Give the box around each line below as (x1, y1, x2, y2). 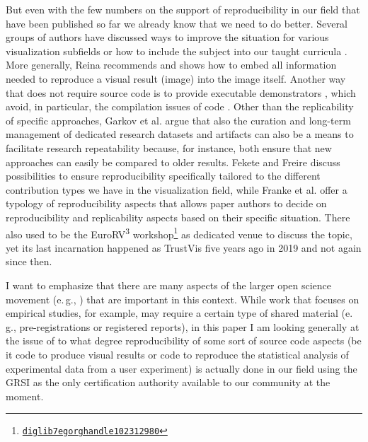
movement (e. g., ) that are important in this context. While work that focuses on (6, 291, 360, 306)
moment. (6, 388, 44, 403)
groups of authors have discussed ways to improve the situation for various (6, 30, 329, 45)
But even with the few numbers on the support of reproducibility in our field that (6, 2, 360, 16)
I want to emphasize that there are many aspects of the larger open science (6, 277, 332, 292)
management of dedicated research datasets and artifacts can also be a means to (6, 127, 354, 141)
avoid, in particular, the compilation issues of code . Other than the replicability (6, 99, 354, 114)
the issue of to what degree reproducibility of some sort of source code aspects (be (6, 333, 362, 348)
